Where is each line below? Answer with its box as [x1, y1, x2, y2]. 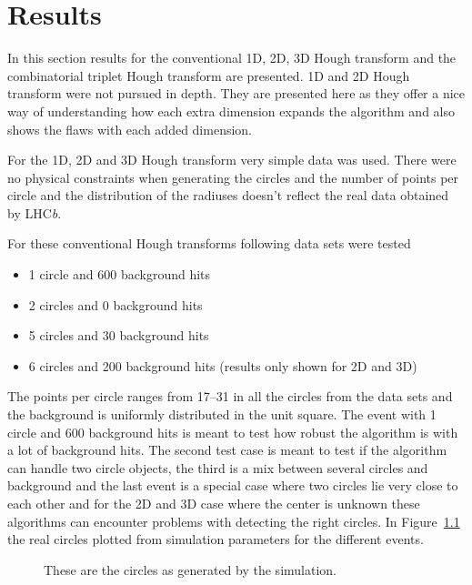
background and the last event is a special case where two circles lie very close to [7, 476, 458, 495]
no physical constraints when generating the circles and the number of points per [7, 167, 459, 187]
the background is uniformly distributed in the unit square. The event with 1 [7, 405, 437, 424]
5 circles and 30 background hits [28, 326, 209, 345]
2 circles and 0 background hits [28, 295, 203, 314]
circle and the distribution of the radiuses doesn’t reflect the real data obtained [7, 186, 449, 205]
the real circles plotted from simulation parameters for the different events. [7, 530, 424, 549]
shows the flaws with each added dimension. [7, 119, 253, 138]
